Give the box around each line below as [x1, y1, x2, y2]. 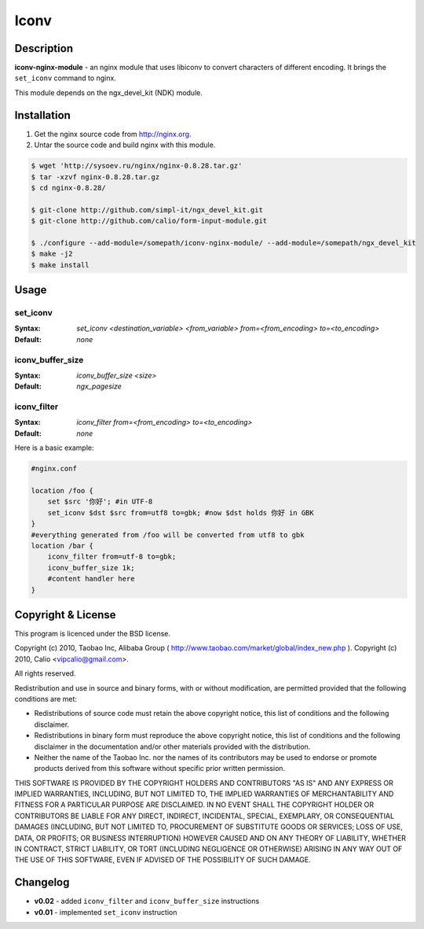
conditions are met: [14, 694, 78, 703]
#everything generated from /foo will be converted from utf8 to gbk [31, 530, 305, 539]
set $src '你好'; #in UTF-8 [47, 497, 153, 507]
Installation [14, 109, 71, 122]
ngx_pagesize [76, 382, 122, 391]
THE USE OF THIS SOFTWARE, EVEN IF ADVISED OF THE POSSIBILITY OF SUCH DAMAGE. [14, 855, 312, 864]
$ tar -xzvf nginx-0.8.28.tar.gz [31, 172, 160, 181]
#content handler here [47, 574, 135, 584]
